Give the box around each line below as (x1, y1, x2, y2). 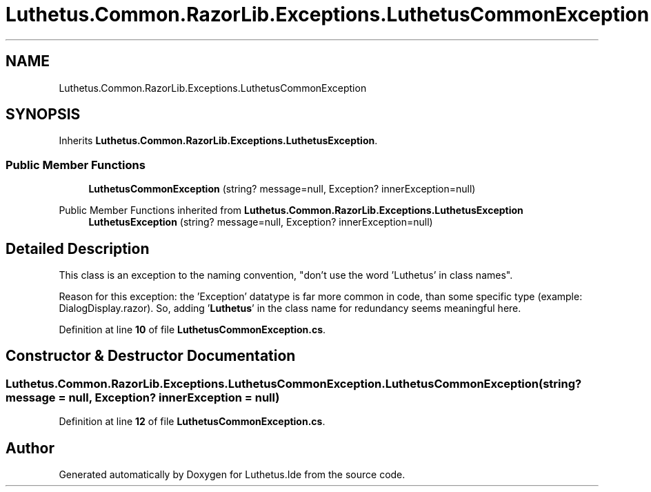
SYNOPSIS (6, 106, 81, 124)
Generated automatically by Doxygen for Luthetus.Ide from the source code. (59, 469, 405, 481)
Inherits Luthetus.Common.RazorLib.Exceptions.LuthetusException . (59, 135, 378, 147)
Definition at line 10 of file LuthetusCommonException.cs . (59, 324, 326, 336)
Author (6, 439, 54, 457)
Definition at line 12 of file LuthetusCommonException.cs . (59, 415, 325, 428)
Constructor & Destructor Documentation (6, 347, 296, 365)
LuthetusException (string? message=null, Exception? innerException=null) (88, 216, 433, 228)
